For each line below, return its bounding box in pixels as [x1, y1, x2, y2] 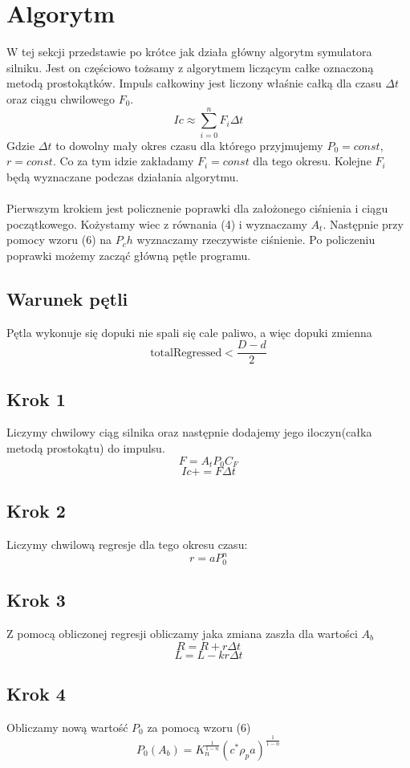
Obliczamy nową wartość [6, 718, 128, 735]
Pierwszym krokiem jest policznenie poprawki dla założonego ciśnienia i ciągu [6, 200, 388, 216]
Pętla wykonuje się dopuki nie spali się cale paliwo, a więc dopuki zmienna [6, 323, 372, 340]
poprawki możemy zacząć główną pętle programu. [6, 246, 251, 263]
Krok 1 [6, 386, 66, 411]
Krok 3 [6, 587, 66, 612]
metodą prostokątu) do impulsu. [6, 440, 165, 457]
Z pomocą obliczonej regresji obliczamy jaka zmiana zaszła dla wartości [6, 625, 358, 642]
